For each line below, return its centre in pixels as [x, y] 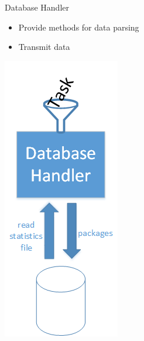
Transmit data [44, 47]
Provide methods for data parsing [79, 27]
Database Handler [37, 7]
